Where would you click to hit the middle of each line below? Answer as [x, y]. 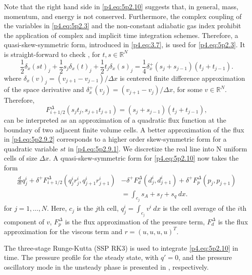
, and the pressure [205, 257]
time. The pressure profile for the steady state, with [81, 257]
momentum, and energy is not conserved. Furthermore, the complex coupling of [123, 16]
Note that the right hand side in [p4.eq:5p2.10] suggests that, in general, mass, [121, 6]
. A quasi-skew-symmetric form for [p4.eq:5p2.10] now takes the [144, 158]
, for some [188, 89]
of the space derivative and [44, 89]
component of [24, 221]
